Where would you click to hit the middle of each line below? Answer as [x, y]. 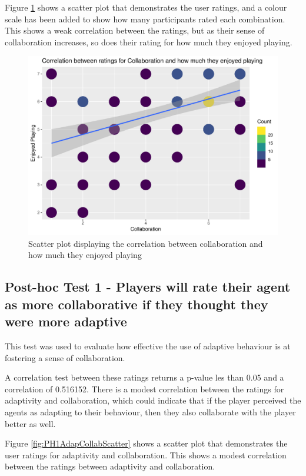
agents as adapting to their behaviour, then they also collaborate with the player [150, 412]
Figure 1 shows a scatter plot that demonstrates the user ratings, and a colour [146, 7]
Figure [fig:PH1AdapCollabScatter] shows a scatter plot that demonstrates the [146, 443]
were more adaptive [66, 321]
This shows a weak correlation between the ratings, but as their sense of [135, 30]
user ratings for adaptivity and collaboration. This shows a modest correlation [146, 454]
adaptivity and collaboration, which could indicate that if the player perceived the [153, 400]
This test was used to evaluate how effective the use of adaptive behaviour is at [148, 346]
